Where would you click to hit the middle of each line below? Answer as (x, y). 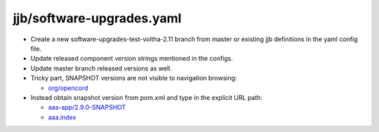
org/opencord (68, 88)
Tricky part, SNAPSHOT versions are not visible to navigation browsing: (134, 78)
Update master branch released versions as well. (101, 68)
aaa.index (62, 117)
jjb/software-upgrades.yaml (97, 18)
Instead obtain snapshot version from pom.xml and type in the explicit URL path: (147, 97)
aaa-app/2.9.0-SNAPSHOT (87, 108)
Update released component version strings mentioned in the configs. (132, 59)
